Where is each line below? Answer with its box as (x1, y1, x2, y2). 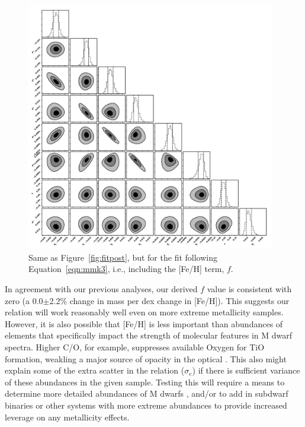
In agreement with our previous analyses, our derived (5, 283, 198, 295)
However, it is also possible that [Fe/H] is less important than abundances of (5, 317, 283, 330)
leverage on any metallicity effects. (5, 410, 130, 423)
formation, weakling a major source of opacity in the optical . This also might (5, 352, 287, 365)
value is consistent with (207, 283, 292, 295)
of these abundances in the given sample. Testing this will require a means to (5, 375, 285, 388)
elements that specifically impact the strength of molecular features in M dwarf (5, 329, 293, 341)
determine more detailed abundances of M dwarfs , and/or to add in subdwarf (5, 387, 288, 400)
